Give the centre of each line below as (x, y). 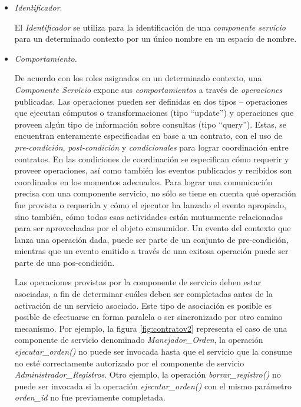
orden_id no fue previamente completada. (90, 397)
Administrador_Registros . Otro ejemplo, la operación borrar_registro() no (148, 374)
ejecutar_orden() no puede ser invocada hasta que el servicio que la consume (153, 351)
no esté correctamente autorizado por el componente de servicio (129, 363)
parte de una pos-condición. (64, 262)
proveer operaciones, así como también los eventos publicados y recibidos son (153, 170)
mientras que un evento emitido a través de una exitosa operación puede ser (151, 251)
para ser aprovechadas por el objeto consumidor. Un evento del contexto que (153, 228)
